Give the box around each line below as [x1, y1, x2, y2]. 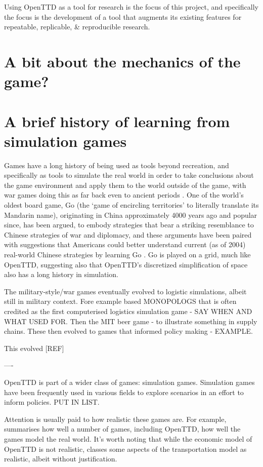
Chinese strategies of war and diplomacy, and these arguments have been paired [4, 229, 252, 240]
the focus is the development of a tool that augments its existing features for [4, 11, 242, 22]
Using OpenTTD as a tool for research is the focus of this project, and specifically [4, 2, 258, 12]
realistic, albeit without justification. [4, 453, 117, 464]
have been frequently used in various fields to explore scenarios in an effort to [4, 386, 244, 397]
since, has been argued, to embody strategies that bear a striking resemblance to [4, 219, 254, 230]
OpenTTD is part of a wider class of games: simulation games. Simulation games [4, 376, 255, 387]
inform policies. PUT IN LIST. [4, 397, 100, 407]
